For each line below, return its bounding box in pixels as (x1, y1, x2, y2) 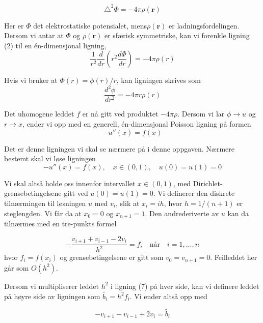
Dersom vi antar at (4, 30, 64, 41)
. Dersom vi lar (177, 108, 225, 119)
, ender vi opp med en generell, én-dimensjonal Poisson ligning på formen (22, 119, 251, 129)
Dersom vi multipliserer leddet (4, 280, 99, 291)
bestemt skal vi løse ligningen (4, 153, 96, 164)
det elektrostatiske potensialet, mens (33, 20, 147, 31)
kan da (227, 208, 249, 218)
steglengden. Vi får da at (4, 208, 82, 218)
